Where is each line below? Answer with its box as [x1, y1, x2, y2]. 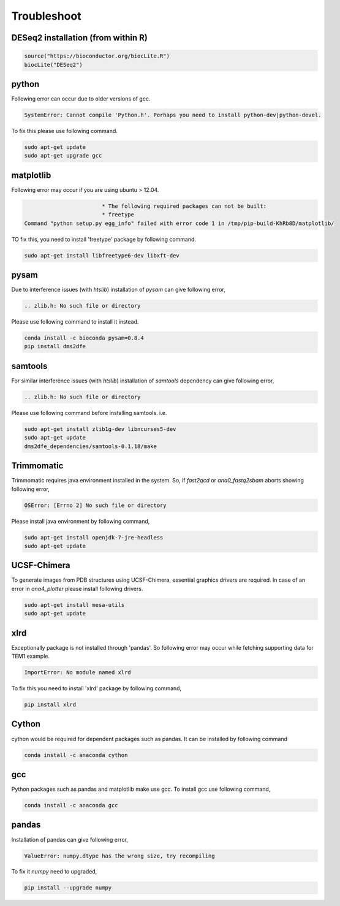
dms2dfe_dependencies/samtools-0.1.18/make [24, 443, 157, 450]
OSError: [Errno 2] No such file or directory [24, 501, 167, 509]
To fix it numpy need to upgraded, [11, 868, 97, 875]
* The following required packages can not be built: [101, 202, 266, 210]
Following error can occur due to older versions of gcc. [11, 95, 151, 102]
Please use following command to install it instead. [11, 318, 139, 325]
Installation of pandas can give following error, [11, 836, 129, 843]
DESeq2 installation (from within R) [11, 32, 148, 43]
